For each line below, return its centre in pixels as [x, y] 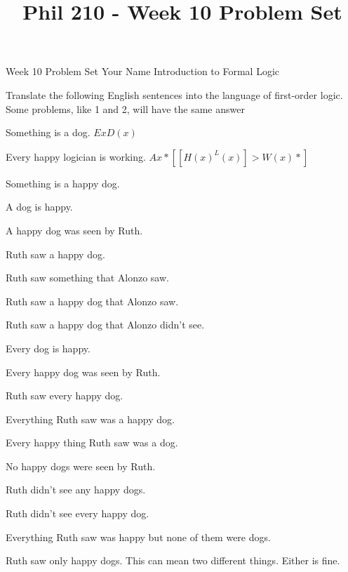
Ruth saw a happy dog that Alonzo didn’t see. [105, 325]
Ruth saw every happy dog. [65, 395]
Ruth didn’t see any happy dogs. [76, 490]
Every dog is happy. [48, 348]
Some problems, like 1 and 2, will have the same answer [125, 108]
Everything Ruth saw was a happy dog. [90, 419]
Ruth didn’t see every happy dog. [78, 513]
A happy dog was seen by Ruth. [74, 230]
